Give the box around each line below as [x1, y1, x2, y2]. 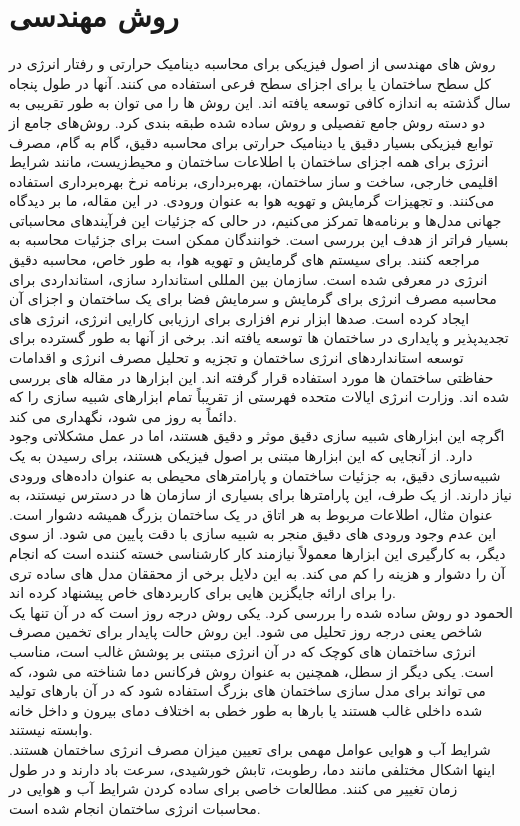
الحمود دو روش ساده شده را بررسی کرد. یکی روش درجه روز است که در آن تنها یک [9, 601, 513, 622]
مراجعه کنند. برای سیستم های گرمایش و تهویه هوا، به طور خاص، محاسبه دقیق [9, 249, 480, 270]
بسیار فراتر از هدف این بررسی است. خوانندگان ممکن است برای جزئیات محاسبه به [9, 229, 509, 250]
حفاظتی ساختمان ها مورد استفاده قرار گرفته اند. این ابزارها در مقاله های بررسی [9, 366, 494, 387]
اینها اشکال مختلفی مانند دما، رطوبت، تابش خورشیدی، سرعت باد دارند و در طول [9, 758, 496, 779]
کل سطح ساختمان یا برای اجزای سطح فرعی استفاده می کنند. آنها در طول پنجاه [9, 72, 491, 93]
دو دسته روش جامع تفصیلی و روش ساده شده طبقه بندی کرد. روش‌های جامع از [9, 111, 486, 132]
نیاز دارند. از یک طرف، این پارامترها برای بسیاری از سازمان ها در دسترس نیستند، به [9, 484, 512, 505]
